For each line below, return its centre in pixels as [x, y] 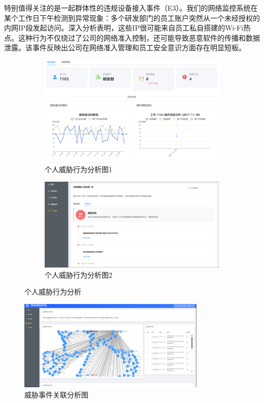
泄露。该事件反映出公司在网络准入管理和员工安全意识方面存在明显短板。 [125, 47]
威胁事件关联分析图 [56, 395]
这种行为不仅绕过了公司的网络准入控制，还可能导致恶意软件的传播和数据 [139, 37]
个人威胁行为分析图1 [78, 169]
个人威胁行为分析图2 [78, 274]
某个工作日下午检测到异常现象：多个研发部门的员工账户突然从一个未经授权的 [132, 18]
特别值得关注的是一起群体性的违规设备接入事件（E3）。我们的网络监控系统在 [131, 8]
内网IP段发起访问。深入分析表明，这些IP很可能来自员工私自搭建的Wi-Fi [124, 28]
